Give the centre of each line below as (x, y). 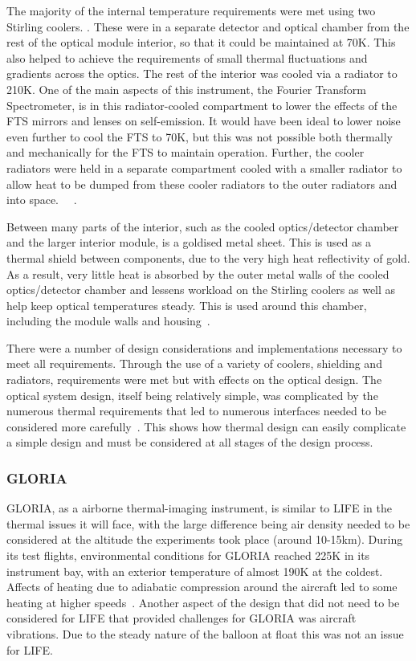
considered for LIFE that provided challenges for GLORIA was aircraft (181, 618)
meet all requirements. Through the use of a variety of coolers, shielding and (194, 363)
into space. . (42, 200)
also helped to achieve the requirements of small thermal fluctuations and (187, 57)
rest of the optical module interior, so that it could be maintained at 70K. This (201, 42)
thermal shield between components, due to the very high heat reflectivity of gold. (208, 257)
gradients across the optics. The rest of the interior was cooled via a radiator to (202, 73)
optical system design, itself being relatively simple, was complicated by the (192, 395)
